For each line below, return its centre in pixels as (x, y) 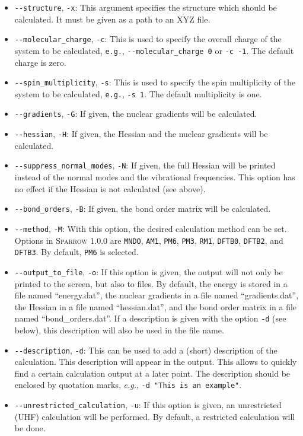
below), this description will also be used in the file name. (119, 330)
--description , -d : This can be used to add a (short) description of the (146, 350)
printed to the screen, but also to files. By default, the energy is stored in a (151, 283)
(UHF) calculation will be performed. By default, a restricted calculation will (155, 416)
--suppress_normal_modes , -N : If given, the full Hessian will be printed (145, 165)
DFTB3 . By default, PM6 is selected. (76, 252)
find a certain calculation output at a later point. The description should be (152, 373)
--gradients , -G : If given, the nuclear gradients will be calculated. (136, 114)
